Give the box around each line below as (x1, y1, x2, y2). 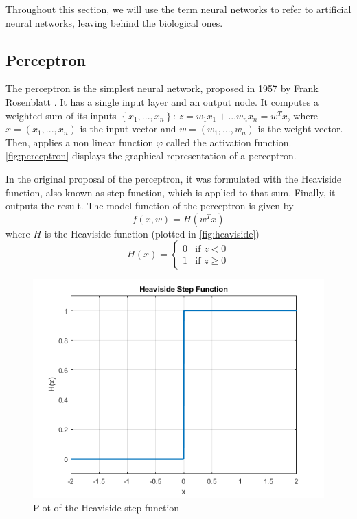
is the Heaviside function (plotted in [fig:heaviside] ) (44, 226, 260, 240)
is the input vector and (80, 122, 176, 136)
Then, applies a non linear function (5, 135, 154, 149)
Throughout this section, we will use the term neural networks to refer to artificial (5, 2, 352, 16)
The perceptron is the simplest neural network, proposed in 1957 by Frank (5, 81, 319, 95)
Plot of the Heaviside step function (33, 500, 180, 514)
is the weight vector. (257, 122, 343, 136)
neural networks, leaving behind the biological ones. (5, 15, 223, 30)
